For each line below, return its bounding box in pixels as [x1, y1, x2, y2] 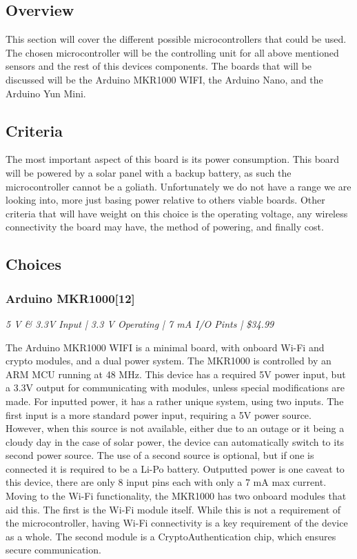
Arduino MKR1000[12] [6, 289, 135, 306]
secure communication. [6, 542, 101, 557]
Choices [6, 253, 61, 275]
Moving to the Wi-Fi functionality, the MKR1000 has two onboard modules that [6, 489, 347, 503]
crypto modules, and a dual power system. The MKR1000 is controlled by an [6, 353, 331, 368]
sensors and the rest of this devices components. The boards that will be [6, 59, 312, 73]
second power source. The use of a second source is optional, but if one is [6, 448, 314, 462]
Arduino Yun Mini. [6, 86, 86, 100]
